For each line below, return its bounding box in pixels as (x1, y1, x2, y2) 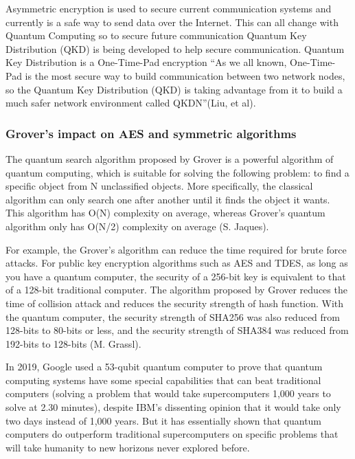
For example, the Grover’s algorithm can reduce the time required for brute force (5, 242, 347, 256)
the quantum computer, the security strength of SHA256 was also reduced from (5, 309, 340, 324)
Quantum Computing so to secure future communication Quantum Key (5, 28, 307, 43)
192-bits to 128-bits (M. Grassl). (5, 336, 141, 350)
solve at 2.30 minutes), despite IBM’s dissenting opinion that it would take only (5, 400, 341, 414)
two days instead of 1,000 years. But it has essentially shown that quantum (5, 413, 322, 427)
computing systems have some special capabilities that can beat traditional (5, 372, 321, 387)
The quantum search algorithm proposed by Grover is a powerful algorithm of (5, 151, 334, 166)
